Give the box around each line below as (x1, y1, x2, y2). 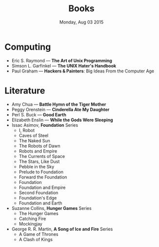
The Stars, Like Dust (19, 158, 60, 164)
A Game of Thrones (19, 231, 59, 237)
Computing (4, 41, 51, 52)
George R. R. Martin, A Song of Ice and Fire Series (11, 226, 113, 232)
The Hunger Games (19, 210, 59, 216)
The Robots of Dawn (19, 143, 60, 149)
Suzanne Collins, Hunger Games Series (11, 205, 92, 211)
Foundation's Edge (19, 195, 57, 201)
